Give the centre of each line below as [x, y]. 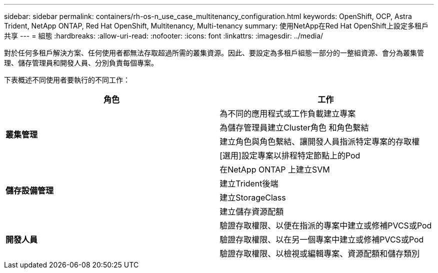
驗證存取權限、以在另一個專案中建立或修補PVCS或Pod [322, 239]
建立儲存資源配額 [252, 211]
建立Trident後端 [249, 183]
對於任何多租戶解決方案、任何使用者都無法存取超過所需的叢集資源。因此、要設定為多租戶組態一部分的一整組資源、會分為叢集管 [214, 53]
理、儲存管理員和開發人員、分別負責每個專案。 [81, 63]
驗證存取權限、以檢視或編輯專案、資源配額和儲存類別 [320, 253]
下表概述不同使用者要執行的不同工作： [67, 80]
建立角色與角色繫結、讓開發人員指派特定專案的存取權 [320, 141]
